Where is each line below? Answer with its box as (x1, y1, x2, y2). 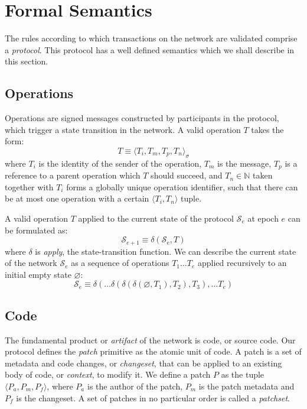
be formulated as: (5, 223, 68, 236)
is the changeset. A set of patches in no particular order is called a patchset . (16, 391, 290, 404)
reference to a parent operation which (5, 169, 141, 181)
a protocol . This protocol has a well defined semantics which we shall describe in (5, 43, 295, 56)
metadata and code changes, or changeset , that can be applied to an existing (5, 356, 282, 369)
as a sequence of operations (71, 257, 169, 269)
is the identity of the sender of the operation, (38, 157, 202, 169)
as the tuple (221, 368, 264, 381)
